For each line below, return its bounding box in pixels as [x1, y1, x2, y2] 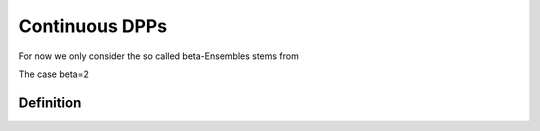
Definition [18, 94, 82, 111]
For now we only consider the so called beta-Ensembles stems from [18, 50, 299, 62]
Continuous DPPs [18, 15, 168, 37]
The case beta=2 [18, 68, 89, 80]
